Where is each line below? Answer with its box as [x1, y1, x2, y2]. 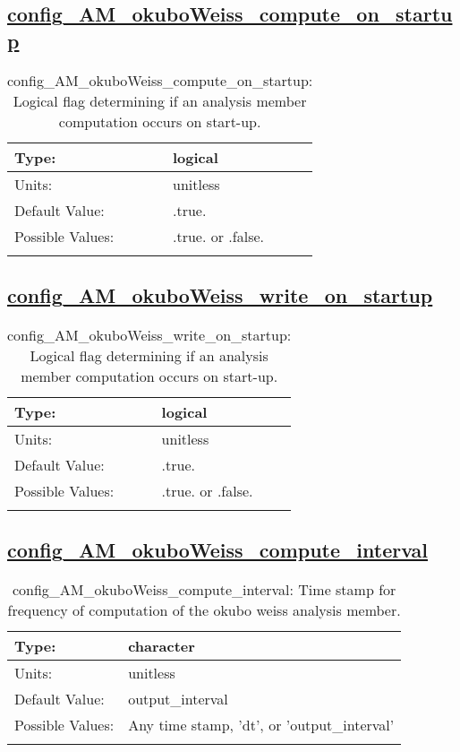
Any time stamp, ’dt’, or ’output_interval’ [128, 714, 395, 735]
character [128, 635, 195, 656]
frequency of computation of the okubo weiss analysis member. [7, 600, 401, 620]
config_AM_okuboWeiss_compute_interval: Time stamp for [12, 579, 396, 600]
